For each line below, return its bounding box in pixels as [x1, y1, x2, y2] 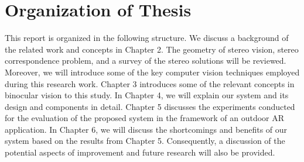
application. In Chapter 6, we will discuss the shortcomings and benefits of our [5, 123, 288, 135]
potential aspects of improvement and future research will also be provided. [5, 146, 275, 158]
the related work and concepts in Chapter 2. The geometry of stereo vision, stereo [5, 43, 299, 55]
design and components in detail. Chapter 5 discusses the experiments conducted [5, 100, 295, 112]
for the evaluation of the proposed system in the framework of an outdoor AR [5, 112, 285, 124]
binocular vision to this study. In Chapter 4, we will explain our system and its [5, 89, 289, 101]
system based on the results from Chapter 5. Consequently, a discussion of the [5, 135, 285, 147]
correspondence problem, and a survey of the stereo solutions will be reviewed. [5, 54, 286, 67]
